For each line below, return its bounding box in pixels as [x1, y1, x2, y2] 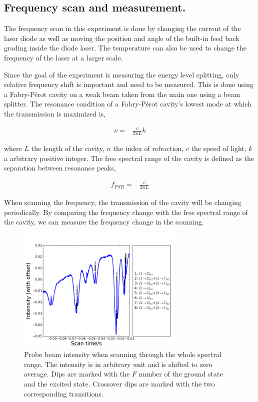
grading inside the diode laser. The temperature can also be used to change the [4, 42, 247, 53]
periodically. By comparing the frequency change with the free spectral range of [4, 206, 248, 217]
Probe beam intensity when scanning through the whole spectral [24, 349, 221, 359]
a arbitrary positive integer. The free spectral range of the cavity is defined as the [4, 152, 254, 163]
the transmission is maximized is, [4, 108, 106, 118]
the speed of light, [191, 142, 246, 153]
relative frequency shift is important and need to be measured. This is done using [4, 79, 253, 89]
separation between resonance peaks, [4, 162, 116, 173]
